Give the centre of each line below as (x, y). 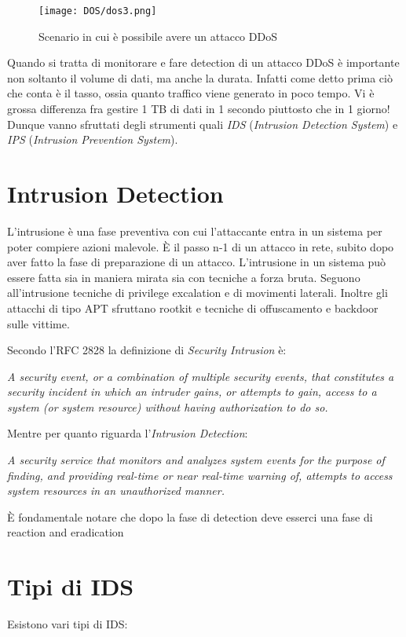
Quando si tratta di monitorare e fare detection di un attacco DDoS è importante (203, 62)
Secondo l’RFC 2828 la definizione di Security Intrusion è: (147, 350)
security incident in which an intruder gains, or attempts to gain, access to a (192, 392)
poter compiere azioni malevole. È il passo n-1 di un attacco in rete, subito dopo (201, 246)
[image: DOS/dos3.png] (98, 11)
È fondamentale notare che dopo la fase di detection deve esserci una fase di (190, 516)
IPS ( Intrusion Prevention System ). (93, 139)
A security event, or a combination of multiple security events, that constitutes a (201, 376)
